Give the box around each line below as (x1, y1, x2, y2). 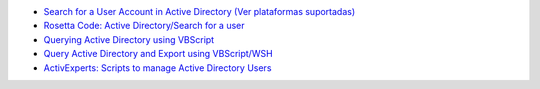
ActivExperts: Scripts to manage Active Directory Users (43, 61, 272, 74)
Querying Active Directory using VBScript (43, 33, 215, 45)
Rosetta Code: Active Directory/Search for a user (43, 20, 245, 32)
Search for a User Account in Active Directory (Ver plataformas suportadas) (43, 6, 356, 17)
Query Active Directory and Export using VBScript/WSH (43, 48, 274, 60)
